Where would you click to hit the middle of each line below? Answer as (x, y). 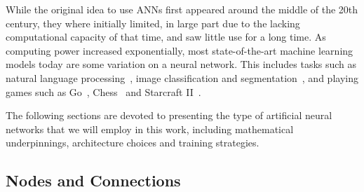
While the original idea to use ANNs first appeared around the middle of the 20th (182, 9)
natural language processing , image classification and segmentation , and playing (182, 77)
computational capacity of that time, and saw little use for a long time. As (166, 37)
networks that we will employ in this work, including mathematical (150, 129)
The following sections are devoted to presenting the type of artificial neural (169, 115)
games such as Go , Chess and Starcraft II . (103, 91)
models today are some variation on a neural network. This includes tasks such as (181, 64)
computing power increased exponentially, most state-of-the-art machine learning (180, 50)
